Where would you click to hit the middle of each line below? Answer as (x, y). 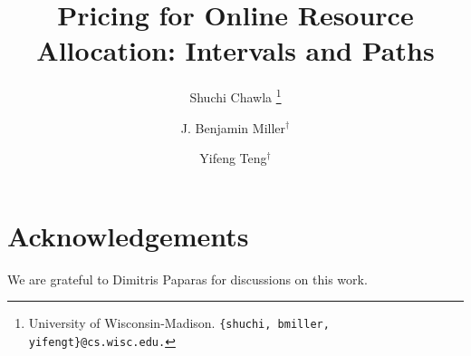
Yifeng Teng (233, 158)
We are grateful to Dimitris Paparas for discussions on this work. (187, 279)
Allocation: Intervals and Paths (235, 50)
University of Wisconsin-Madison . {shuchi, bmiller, (179, 323)
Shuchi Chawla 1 (235, 96)
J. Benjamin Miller (233, 127)
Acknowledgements (128, 235)
